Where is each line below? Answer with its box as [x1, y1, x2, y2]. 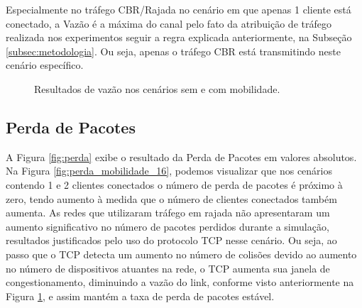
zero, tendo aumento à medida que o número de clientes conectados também [6, 191, 337, 206]
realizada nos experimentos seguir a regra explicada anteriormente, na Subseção [6, 30, 352, 45]
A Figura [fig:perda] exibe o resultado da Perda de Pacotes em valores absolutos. [6, 149, 357, 164]
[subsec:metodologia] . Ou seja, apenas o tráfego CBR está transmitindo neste [6, 43, 341, 58]
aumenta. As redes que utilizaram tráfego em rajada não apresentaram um [6, 205, 330, 220]
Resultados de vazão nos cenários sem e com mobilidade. [34, 81, 280, 96]
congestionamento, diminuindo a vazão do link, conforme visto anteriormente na [6, 275, 354, 290]
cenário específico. [6, 57, 84, 72]
